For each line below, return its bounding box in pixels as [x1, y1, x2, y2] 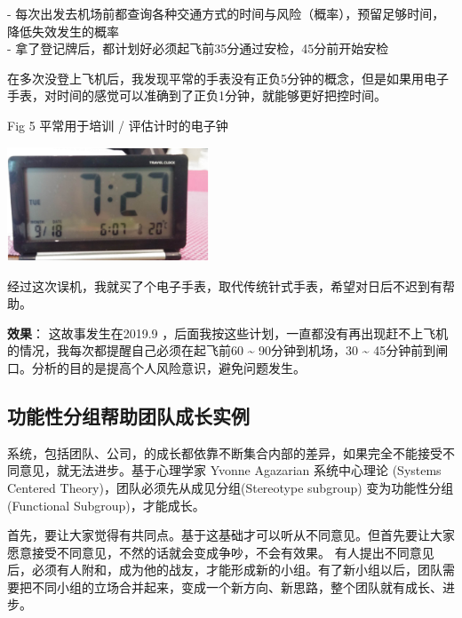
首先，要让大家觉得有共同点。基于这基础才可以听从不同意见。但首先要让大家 [7, 526, 455, 544]
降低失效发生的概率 [7, 21, 119, 40]
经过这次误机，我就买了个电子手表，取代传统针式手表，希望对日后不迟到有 [7, 276, 442, 295]
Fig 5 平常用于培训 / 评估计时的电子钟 [7, 115, 228, 134]
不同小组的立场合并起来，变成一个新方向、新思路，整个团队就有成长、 [31, 577, 442, 596]
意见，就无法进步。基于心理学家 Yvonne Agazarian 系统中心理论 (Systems [19, 461, 442, 479]
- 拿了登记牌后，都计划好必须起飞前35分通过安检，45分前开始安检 [7, 39, 389, 58]
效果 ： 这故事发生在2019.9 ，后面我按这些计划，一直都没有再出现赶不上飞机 [7, 323, 449, 342]
